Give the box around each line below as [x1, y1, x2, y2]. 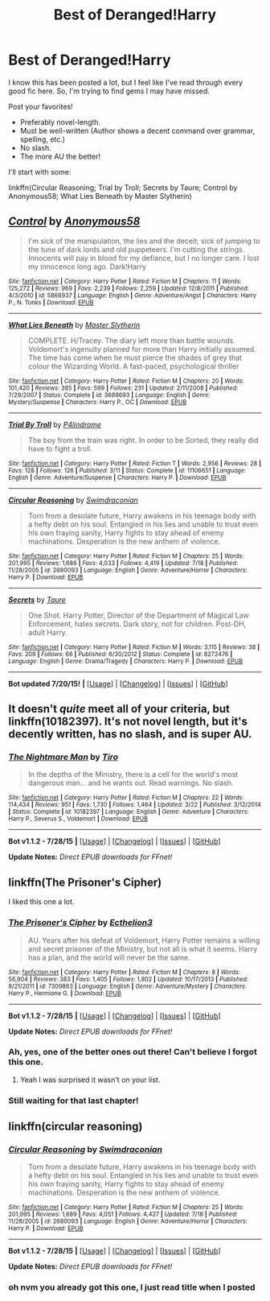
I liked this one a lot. [8, 897, 75, 907]
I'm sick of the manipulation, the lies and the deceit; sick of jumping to [27, 236, 260, 246]
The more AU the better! [19, 151, 100, 161]
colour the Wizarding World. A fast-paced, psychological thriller [27, 361, 239, 371]
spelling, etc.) [19, 134, 66, 144]
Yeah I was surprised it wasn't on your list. [19, 1075, 161, 1084]
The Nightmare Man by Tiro [8, 751, 119, 762]
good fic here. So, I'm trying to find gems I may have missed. [8, 86, 211, 96]
